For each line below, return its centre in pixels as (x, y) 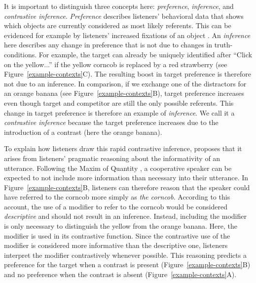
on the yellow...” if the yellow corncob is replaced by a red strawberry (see (116, 64)
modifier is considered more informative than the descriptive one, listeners (116, 245)
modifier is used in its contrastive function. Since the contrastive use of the (117, 235)
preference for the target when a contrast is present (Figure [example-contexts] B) (127, 264)
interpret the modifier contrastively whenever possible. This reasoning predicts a (125, 255)
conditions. (20, 54)
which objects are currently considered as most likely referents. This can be (118, 25)
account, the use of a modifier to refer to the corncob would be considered (116, 206)
